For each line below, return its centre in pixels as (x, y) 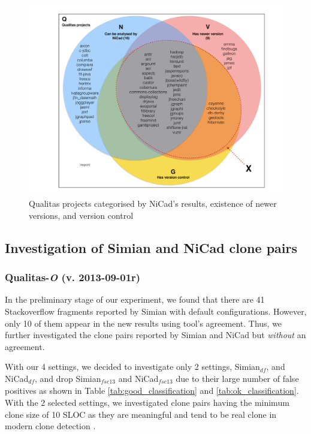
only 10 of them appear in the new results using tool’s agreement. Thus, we (144, 323)
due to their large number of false (237, 378)
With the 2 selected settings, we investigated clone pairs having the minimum (147, 402)
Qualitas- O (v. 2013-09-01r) (73, 277)
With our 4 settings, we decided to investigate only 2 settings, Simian (132, 367)
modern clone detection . (50, 426)
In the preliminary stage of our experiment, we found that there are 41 (135, 299)
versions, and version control (81, 215)
